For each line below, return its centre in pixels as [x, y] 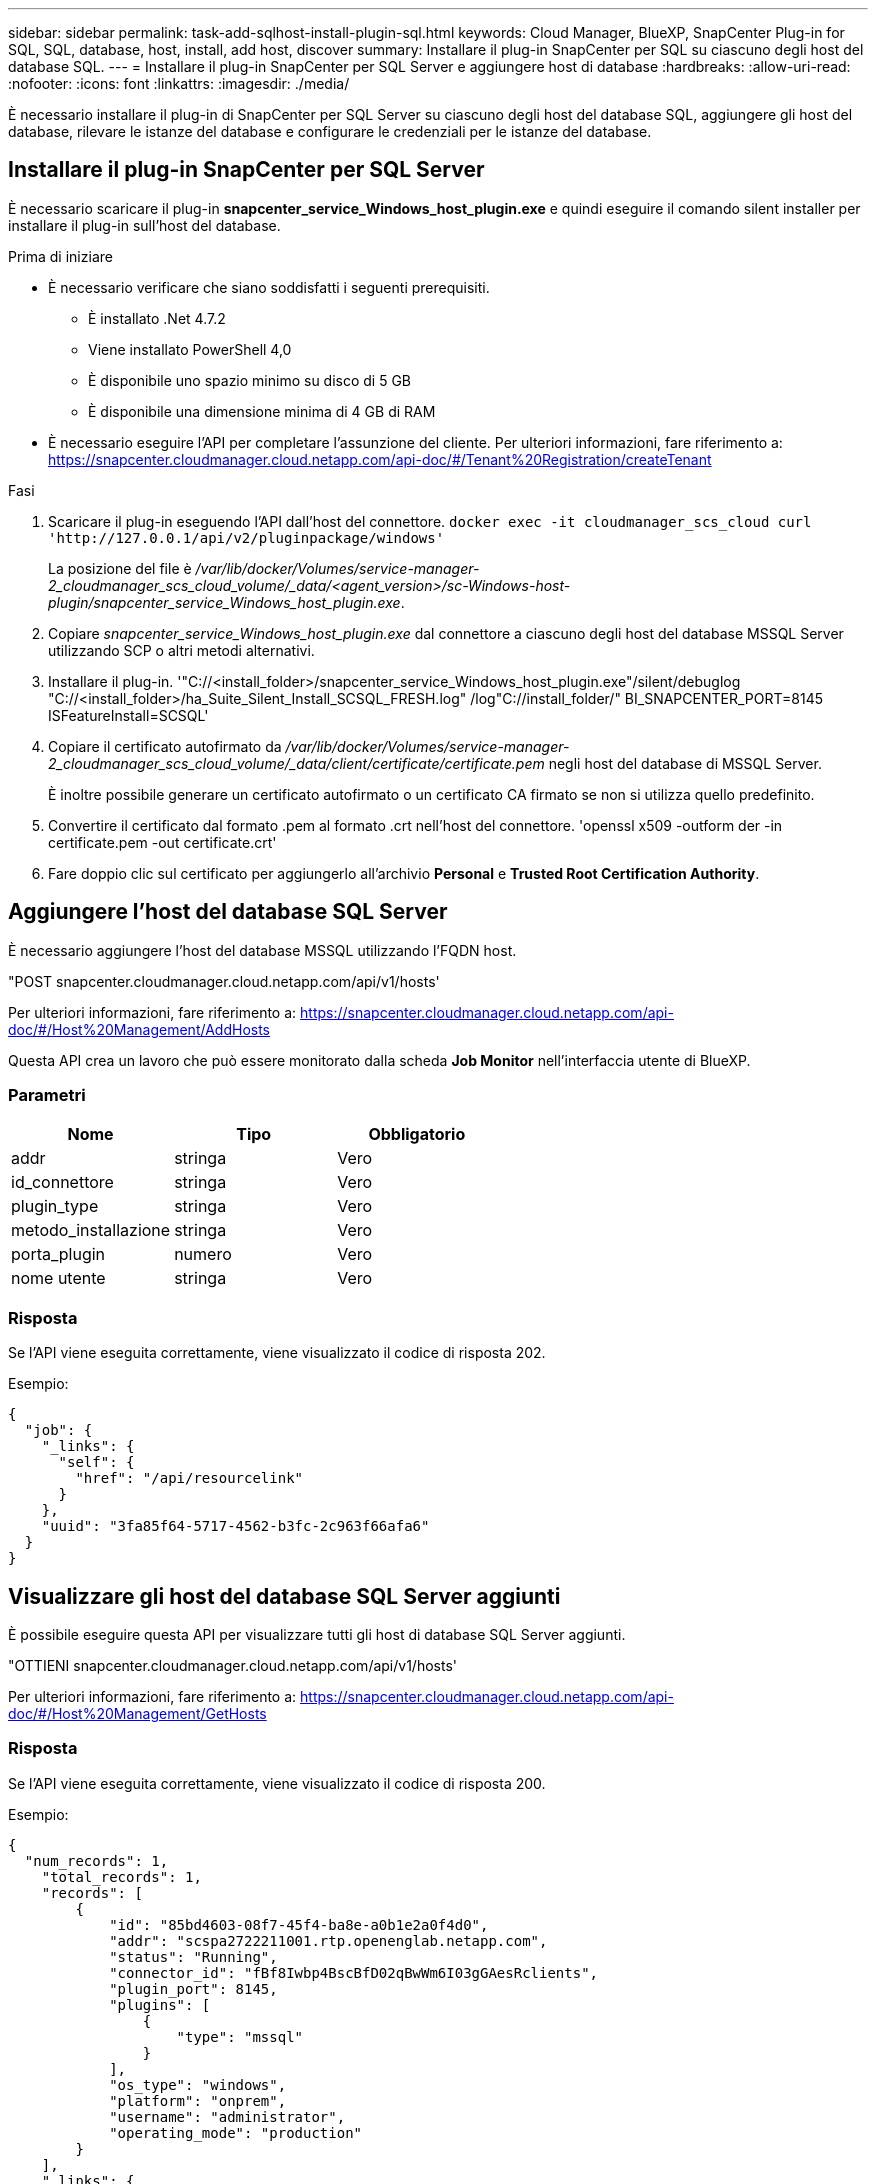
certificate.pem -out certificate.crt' [162, 842]
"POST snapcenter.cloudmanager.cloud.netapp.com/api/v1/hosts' [224, 981]
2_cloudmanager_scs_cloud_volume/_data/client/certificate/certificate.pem [296, 763]
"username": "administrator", [227, 2116]
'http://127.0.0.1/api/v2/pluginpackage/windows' [246, 537]
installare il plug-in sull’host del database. [144, 225]
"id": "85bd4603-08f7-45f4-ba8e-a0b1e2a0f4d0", [299, 1924]
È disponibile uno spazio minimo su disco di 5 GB [250, 380]
